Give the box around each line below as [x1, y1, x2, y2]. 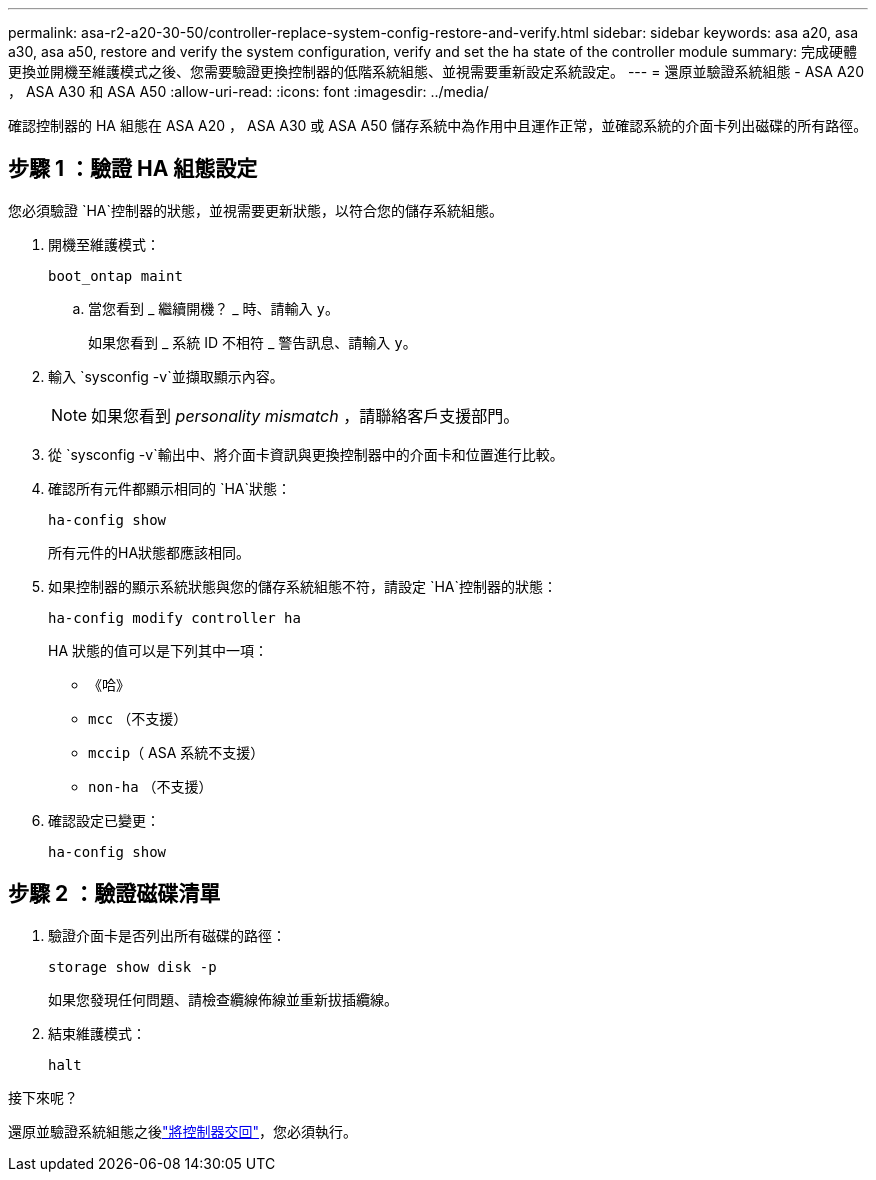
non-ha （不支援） [88, 777, 213, 795]
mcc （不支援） [88, 709, 188, 727]
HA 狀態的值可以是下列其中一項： [48, 641, 269, 659]
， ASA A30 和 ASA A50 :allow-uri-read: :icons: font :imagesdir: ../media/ [8, 83, 489, 100]
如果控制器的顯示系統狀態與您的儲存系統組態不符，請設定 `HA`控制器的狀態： [48, 577, 558, 595]
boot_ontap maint [48, 267, 183, 284]
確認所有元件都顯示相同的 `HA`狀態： [48, 479, 292, 497]
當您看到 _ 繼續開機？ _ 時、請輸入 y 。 [88, 299, 339, 317]
